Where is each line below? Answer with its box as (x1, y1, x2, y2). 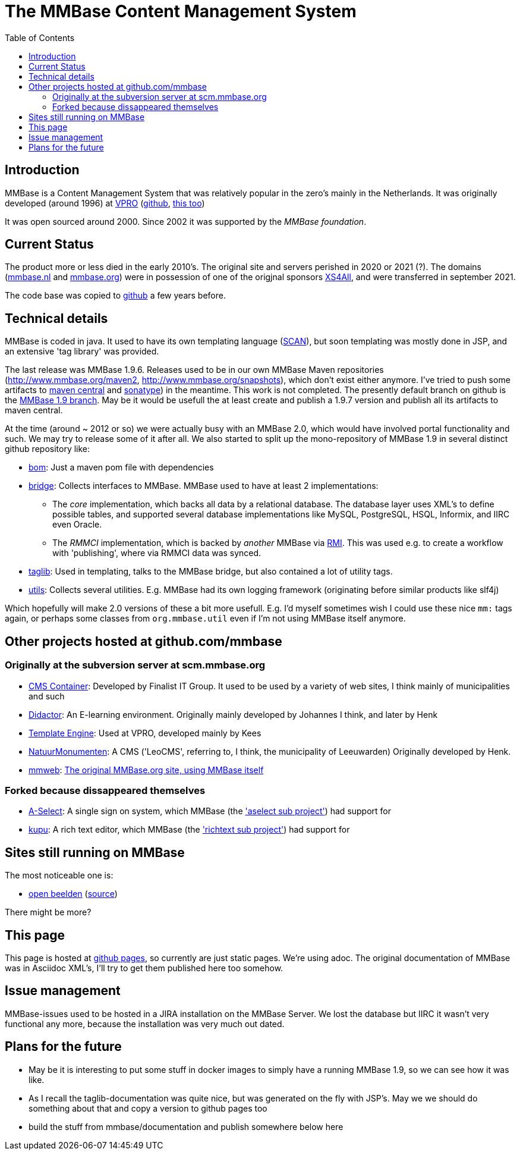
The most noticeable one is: (5, 870, 114, 881)
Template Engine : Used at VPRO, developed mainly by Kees (29, 727, 261, 738)
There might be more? (5, 907, 92, 918)
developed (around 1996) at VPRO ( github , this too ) (5, 197, 205, 208)
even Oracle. (52, 519, 102, 530)
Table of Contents (5, 32, 75, 43)
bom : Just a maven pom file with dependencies (29, 462, 214, 473)
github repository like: (5, 444, 90, 454)
